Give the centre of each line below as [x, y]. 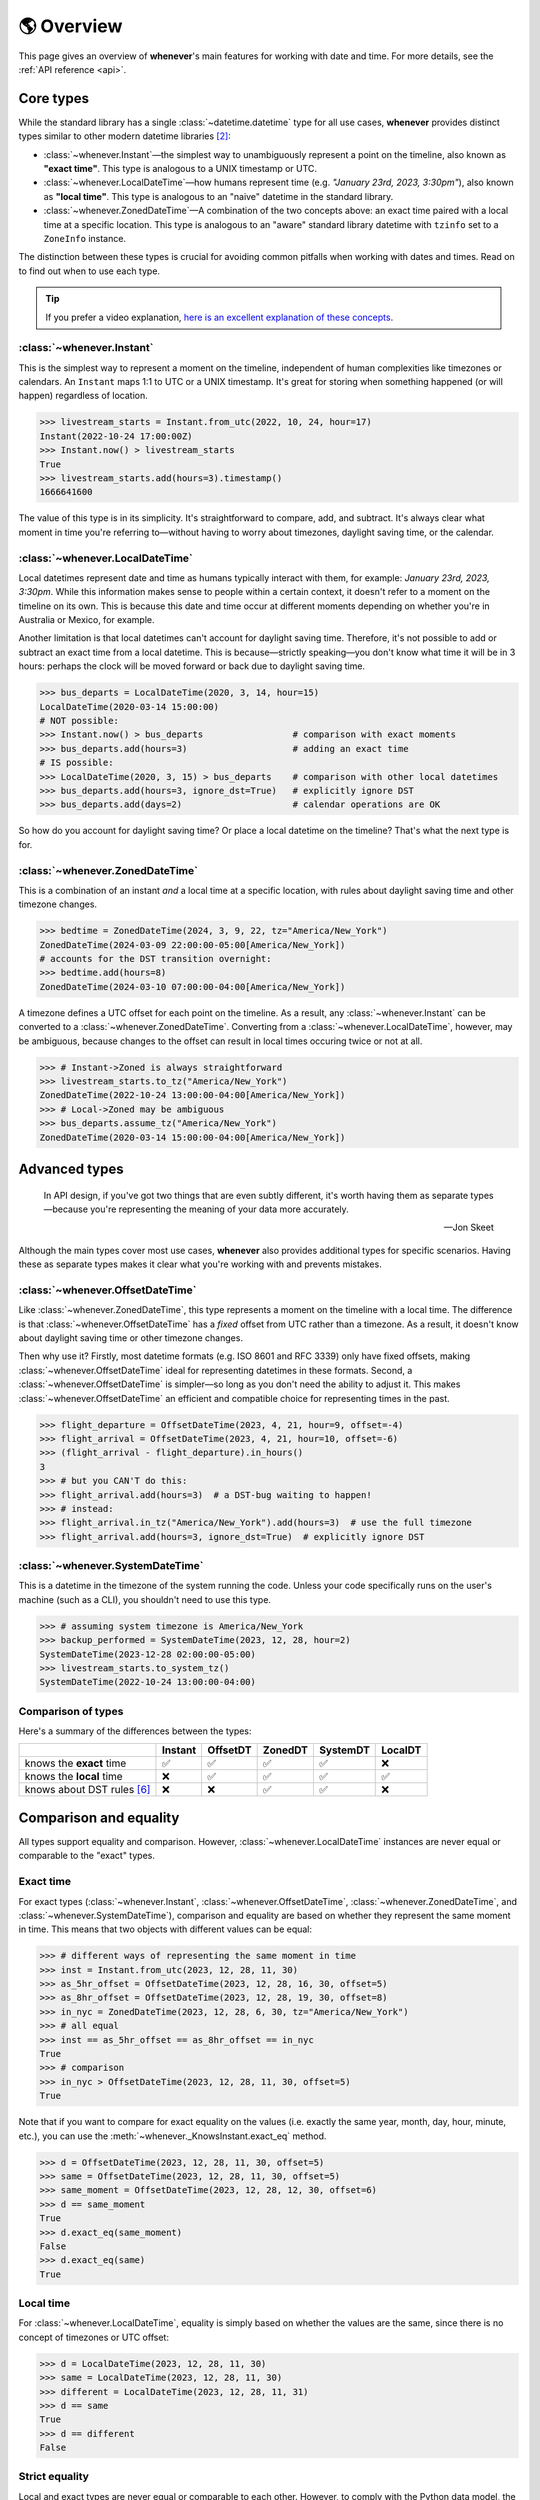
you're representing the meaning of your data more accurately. [219, 1209]
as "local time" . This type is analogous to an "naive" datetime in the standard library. [218, 196]
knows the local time [74, 1777]
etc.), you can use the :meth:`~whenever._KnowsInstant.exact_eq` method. [172, 2136]
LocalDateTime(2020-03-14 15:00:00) [129, 706]
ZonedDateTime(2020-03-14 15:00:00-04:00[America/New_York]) [192, 1137]
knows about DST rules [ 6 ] [87, 1790]
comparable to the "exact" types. [86, 1856]
